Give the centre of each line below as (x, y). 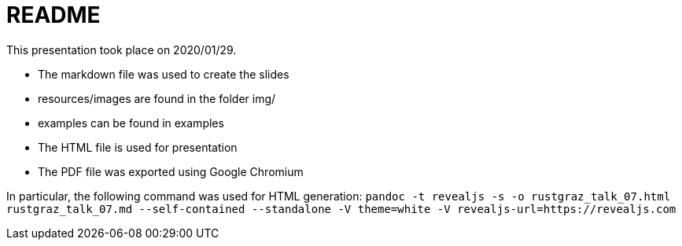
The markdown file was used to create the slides (164, 74)
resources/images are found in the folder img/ (157, 98)
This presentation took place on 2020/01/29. (122, 50)
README (53, 15)
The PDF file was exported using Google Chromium (171, 171)
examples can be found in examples (131, 123)
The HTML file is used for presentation (138, 147)
